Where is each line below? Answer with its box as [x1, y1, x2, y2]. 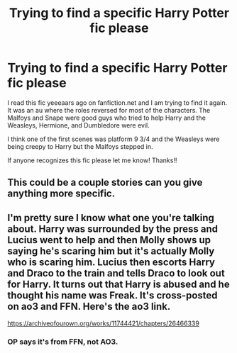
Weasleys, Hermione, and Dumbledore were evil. [7, 121, 150, 129]
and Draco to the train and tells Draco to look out [7, 267, 225, 279]
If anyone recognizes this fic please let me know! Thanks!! [7, 156, 177, 164]
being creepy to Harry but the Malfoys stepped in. [7, 142, 154, 150]
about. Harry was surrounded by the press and [7, 223, 219, 235]
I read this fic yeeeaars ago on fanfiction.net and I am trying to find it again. [7, 98, 228, 107]
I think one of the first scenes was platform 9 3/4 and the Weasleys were [7, 135, 220, 143]
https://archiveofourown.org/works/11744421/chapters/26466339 [7, 319, 200, 327]
